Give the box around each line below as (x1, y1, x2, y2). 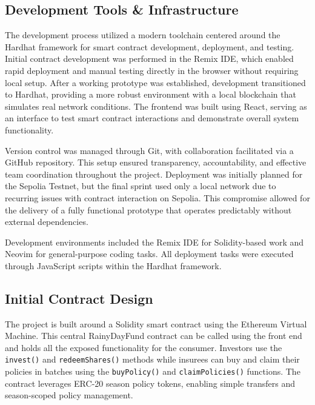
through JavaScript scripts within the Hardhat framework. (5, 259, 222, 272)
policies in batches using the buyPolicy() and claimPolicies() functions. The (5, 365, 300, 378)
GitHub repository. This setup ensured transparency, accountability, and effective (5, 156, 307, 169)
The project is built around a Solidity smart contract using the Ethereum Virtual (5, 317, 307, 330)
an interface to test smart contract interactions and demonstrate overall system (5, 112, 299, 124)
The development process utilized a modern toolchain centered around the (5, 28, 280, 41)
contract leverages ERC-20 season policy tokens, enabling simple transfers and (5, 377, 295, 389)
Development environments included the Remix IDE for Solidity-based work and (5, 235, 304, 248)
